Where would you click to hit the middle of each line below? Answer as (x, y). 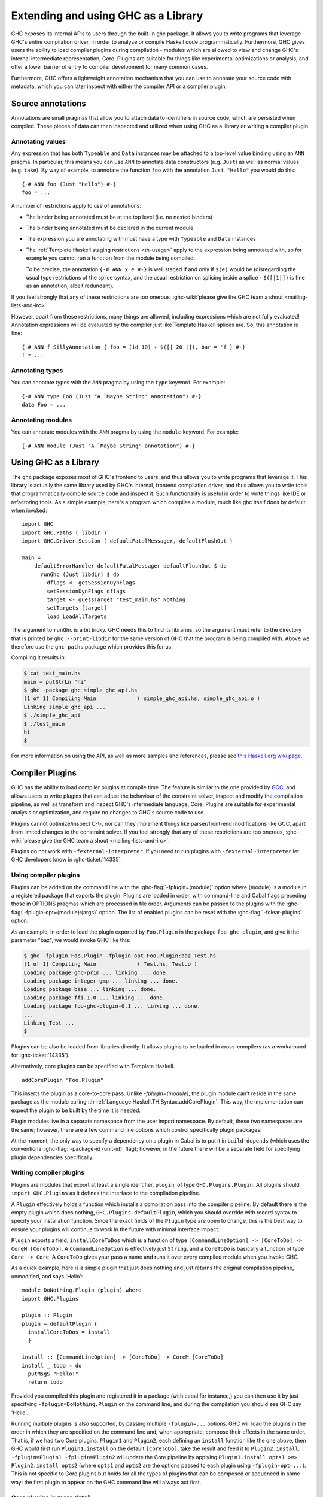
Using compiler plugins (45, 875)
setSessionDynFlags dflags (86, 591)
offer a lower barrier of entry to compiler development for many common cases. (109, 67)
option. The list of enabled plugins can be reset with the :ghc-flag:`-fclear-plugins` (200, 912)
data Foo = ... (44, 405)
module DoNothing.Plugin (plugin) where (82, 1290)
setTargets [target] (77, 608)
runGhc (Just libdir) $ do (80, 574)
